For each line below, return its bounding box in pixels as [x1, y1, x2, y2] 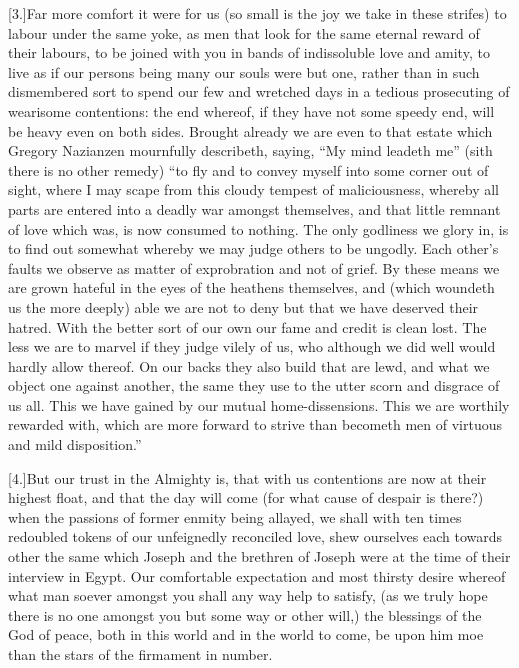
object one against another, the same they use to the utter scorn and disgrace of [8, 375, 500, 396]
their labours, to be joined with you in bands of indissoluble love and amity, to [8, 42, 490, 63]
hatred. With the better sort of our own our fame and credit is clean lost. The [8, 316, 487, 337]
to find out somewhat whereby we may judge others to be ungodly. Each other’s [8, 238, 499, 259]
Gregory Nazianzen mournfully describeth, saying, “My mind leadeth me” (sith [8, 140, 493, 161]
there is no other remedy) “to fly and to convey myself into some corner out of [8, 159, 489, 180]
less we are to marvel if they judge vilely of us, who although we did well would [8, 336, 496, 357]
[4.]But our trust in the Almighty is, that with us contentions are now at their [8, 467, 487, 488]
